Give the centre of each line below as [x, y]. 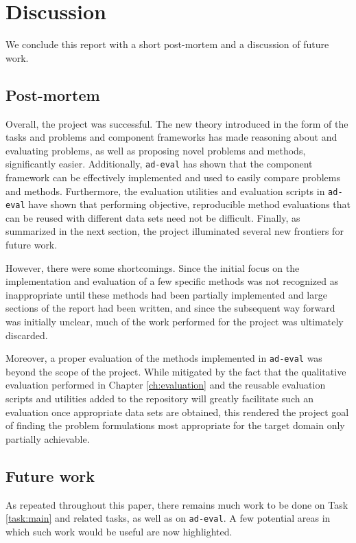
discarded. [27, 335]
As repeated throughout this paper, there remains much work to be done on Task [177, 504]
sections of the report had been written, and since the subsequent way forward [170, 308]
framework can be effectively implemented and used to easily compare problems [173, 177]
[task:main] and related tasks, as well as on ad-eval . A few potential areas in [168, 518]
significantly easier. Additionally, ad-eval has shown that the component [159, 164]
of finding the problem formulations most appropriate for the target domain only [175, 425]
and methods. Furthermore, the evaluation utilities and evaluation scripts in [165, 190]
